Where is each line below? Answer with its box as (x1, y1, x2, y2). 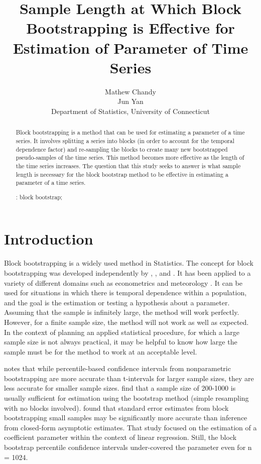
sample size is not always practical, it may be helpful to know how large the (4, 336, 237, 347)
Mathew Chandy (105, 86, 156, 96)
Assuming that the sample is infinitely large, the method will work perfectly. (4, 307, 239, 317)
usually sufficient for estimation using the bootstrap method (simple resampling (4, 393, 249, 403)
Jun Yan (117, 96, 144, 106)
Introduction (4, 228, 93, 249)
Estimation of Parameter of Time (13, 37, 248, 58)
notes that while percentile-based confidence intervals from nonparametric (4, 363, 231, 374)
